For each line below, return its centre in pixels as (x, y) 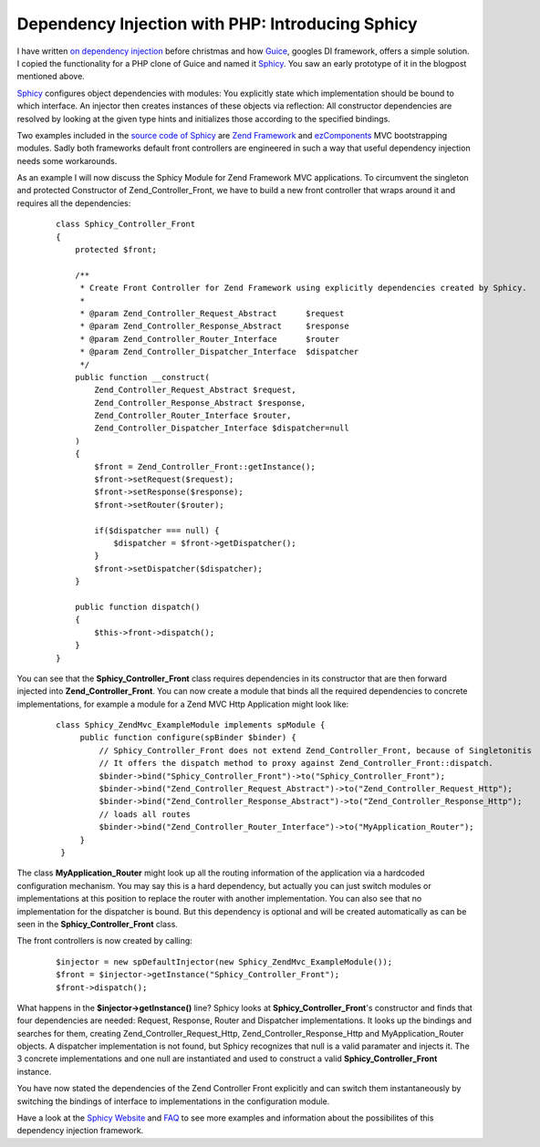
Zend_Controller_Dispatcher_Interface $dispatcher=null (222, 428)
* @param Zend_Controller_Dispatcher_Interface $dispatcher (219, 352)
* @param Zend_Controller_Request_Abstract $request (212, 313)
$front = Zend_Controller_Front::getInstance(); (205, 466)
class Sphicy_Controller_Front (126, 224)
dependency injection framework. (80, 1131)
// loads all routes (145, 814)
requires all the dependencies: (74, 203)
